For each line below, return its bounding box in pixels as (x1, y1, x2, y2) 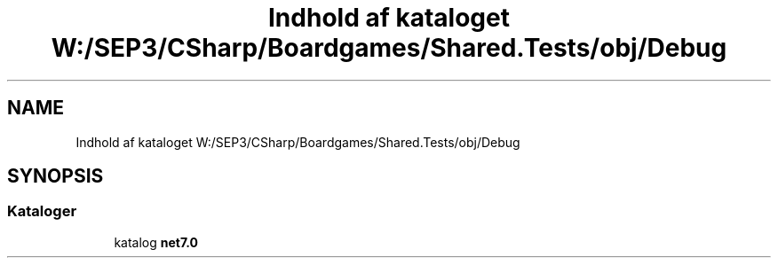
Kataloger (7, 202, 77, 221)
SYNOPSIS (7, 165, 104, 188)
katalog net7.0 (114, 234, 199, 250)
